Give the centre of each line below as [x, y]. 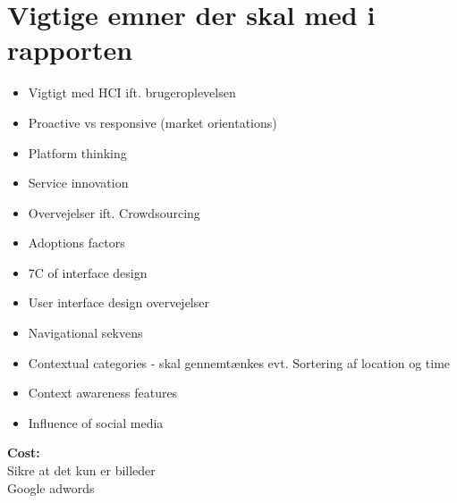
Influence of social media [96, 422]
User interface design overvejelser [118, 302]
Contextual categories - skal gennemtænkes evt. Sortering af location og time [239, 362]
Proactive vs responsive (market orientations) [152, 122]
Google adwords [51, 487]
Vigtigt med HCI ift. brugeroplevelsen [132, 92]
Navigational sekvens [85, 333]
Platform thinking [77, 152]
